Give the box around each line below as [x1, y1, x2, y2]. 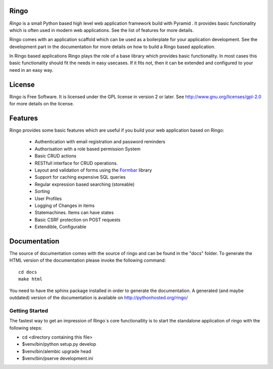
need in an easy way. [9, 67, 54, 73]
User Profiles [34, 195, 62, 201]
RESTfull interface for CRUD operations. [34, 160, 118, 166]
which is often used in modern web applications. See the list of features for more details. [9, 27, 194, 33]
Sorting [34, 188, 50, 194]
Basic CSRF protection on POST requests [34, 217, 121, 223]
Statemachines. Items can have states [34, 210, 114, 216]
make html [18, 276, 42, 282]
